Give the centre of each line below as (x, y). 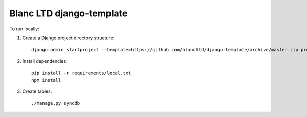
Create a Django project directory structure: (68, 38)
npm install (46, 80)
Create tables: (37, 91)
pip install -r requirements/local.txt (81, 73)
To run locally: (24, 29)
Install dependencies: (45, 61)
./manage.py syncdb (56, 103)
